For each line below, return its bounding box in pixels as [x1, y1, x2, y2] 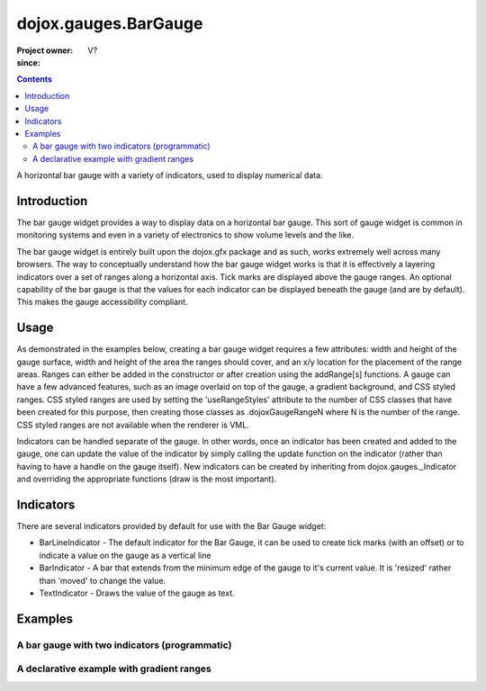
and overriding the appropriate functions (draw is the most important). [16, 473, 277, 485]
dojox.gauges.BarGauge [16, 13, 203, 33]
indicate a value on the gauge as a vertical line [39, 550, 211, 561]
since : [16, 57, 40, 67]
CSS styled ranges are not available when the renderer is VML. [16, 419, 249, 430]
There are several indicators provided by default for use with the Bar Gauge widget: [16, 521, 327, 532]
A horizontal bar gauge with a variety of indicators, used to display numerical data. [16, 170, 323, 181]
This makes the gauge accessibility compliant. [16, 297, 188, 308]
